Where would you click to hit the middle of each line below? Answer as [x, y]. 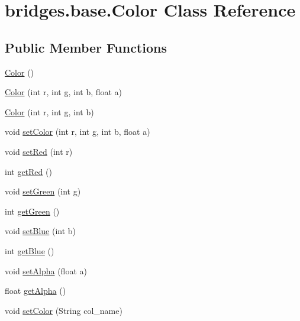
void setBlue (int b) [41, 231]
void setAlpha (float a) [46, 270]
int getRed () [28, 171]
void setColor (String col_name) [64, 310]
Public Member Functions [86, 47]
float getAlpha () [36, 291]
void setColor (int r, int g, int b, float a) [78, 132]
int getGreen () [32, 211]
